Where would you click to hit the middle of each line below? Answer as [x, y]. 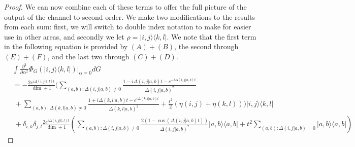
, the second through [206, 46]
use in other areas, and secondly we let [64, 36]
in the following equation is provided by [66, 46]
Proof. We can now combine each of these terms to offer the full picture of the [125, 7]
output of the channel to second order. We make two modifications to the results [130, 16]
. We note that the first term [212, 36]
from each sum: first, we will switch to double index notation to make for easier [128, 27]
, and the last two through [88, 56]
